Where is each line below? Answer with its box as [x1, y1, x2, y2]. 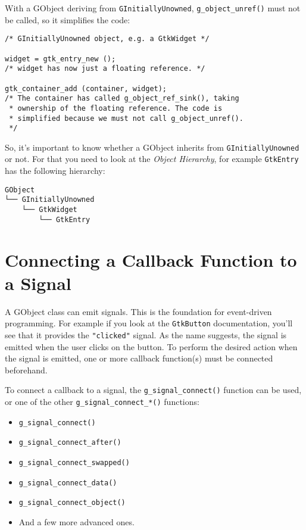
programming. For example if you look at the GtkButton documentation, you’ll [5, 317, 293, 329]
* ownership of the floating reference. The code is [9, 104, 223, 113]
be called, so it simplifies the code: [5, 13, 130, 26]
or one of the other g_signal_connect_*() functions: [5, 395, 199, 407]
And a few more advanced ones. [18, 515, 135, 528]
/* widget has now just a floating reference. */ [5, 64, 205, 73]
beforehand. [5, 363, 48, 376]
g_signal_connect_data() [18, 478, 117, 487]
